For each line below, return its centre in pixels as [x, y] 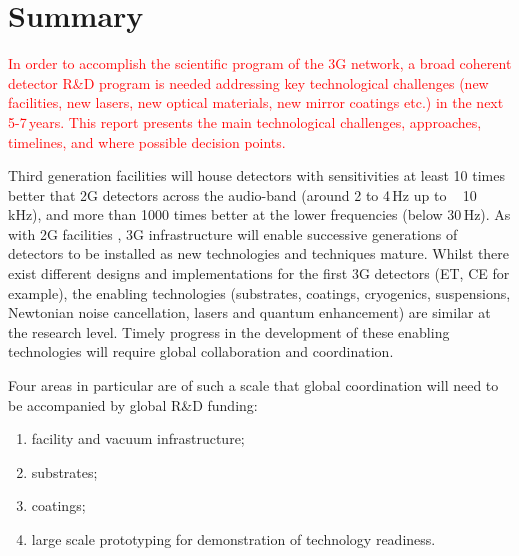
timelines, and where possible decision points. [147, 141]
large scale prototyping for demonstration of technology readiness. [233, 539]
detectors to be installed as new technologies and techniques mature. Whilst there [259, 253]
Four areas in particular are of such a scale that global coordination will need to [253, 385]
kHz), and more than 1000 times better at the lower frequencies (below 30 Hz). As [259, 214]
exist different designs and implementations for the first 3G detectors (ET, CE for [259, 273]
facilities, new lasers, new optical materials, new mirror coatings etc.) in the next [256, 102]
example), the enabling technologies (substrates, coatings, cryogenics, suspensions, [259, 292]
